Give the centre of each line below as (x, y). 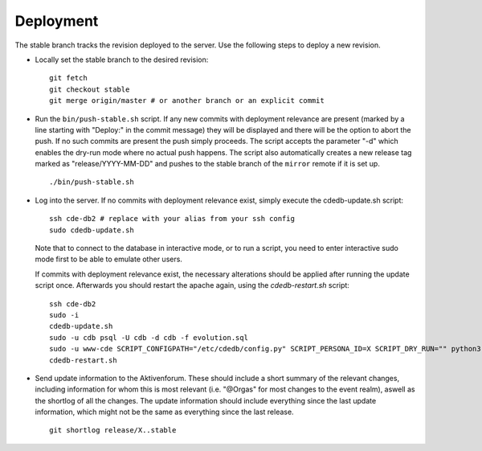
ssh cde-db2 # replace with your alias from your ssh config (172, 219)
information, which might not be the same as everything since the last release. (164, 412)
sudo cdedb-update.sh (92, 230)
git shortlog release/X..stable (113, 430)
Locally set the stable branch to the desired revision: (122, 59)
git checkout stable (90, 89)
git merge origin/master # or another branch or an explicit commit (187, 101)
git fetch (68, 78)
